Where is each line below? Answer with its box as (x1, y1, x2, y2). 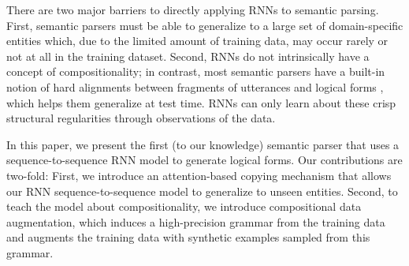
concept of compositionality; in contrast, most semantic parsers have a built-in (6, 63, 385, 80)
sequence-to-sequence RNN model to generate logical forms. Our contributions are (6, 152, 403, 168)
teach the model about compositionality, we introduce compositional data (6, 198, 362, 215)
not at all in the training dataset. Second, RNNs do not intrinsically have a (6, 47, 370, 64)
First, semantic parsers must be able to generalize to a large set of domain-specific (6, 17, 403, 33)
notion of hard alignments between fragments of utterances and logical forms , (6, 78, 384, 95)
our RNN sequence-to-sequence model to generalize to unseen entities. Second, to (6, 182, 398, 199)
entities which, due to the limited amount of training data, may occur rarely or (6, 32, 389, 49)
